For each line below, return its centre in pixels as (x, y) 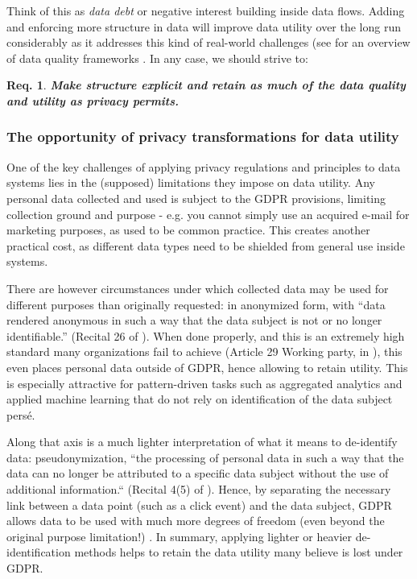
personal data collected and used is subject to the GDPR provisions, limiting (196, 198)
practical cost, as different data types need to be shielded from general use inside (206, 245)
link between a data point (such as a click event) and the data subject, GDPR (199, 505)
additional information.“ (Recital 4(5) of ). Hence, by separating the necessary (199, 489)
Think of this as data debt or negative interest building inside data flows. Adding (206, 10)
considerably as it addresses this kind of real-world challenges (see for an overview (208, 42)
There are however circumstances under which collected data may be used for (198, 288)
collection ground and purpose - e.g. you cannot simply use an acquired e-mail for (208, 214)
